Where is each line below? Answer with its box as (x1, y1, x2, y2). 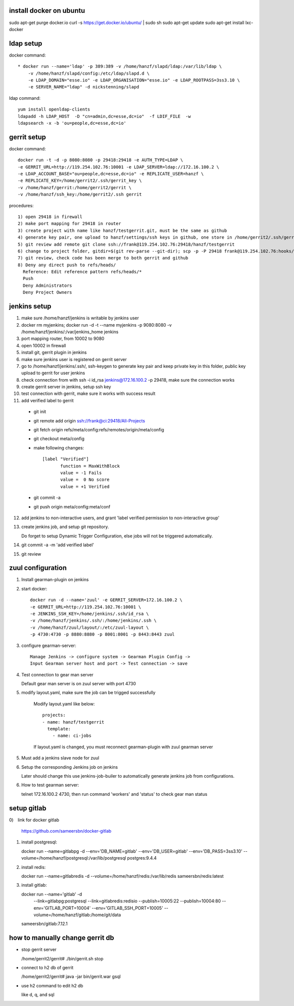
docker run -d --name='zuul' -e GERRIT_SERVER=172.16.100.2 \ (30, 597, 183, 603)
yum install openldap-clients (18, 107, 91, 112)
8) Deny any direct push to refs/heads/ (18, 262, 116, 268)
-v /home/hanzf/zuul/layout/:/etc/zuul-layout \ (30, 624, 149, 630)
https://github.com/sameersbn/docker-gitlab (21, 828, 112, 834)
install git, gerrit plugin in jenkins (21, 349, 87, 356)
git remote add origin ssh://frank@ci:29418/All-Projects (33, 418, 146, 423)
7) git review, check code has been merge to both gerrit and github (18, 255, 189, 261)
